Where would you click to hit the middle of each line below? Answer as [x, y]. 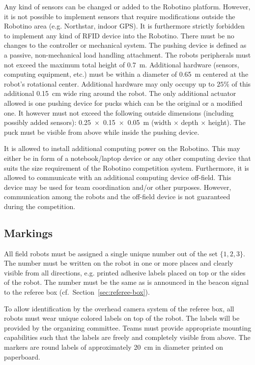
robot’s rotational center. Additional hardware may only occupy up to [109, 83]
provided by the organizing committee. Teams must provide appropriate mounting [128, 327]
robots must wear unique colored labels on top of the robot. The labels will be [122, 318]
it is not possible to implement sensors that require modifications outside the [120, 16]
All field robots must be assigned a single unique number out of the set [111, 253]
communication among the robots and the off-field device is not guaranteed [117, 197]
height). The [227, 122]
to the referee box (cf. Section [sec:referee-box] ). [77, 292]
